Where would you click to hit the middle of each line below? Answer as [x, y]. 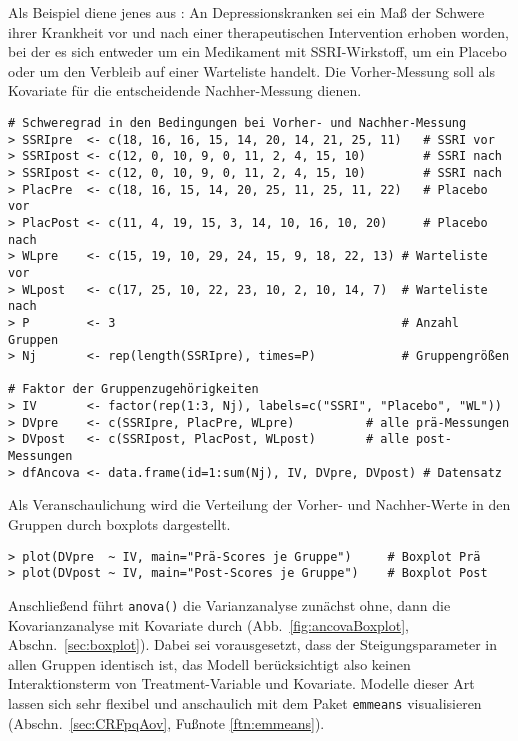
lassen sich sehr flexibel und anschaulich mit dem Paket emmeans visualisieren [245, 702]
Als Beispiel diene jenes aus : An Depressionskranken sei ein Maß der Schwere [246, 12]
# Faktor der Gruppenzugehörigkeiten [133, 389]
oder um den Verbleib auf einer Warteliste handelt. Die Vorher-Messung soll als [251, 70]
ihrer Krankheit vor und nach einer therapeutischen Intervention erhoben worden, [258, 31]
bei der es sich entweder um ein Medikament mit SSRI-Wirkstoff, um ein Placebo [257, 51]
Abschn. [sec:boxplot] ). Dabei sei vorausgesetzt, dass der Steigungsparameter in [253, 644]
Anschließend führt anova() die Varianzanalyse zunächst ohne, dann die [229, 604]
